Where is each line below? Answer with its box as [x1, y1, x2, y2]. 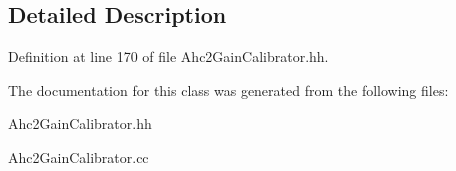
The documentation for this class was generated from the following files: [8, 79, 449, 100]
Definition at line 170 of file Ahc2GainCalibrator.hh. [8, 46, 329, 67]
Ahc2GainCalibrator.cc [8, 146, 149, 167]
